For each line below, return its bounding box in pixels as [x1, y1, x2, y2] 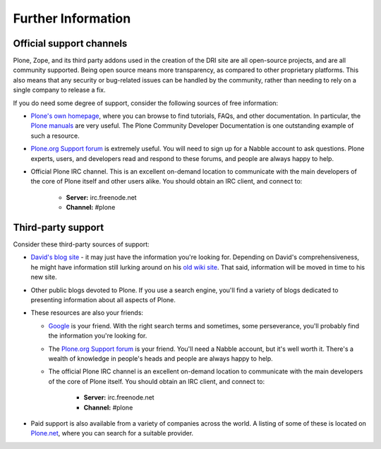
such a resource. [30, 131, 80, 140]
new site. [30, 273, 57, 282]
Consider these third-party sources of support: [13, 240, 150, 249]
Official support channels [13, 37, 128, 49]
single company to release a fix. [13, 85, 106, 95]
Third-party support [13, 221, 104, 233]
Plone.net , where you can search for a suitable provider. [30, 429, 194, 438]
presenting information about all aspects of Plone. [30, 296, 176, 304]
